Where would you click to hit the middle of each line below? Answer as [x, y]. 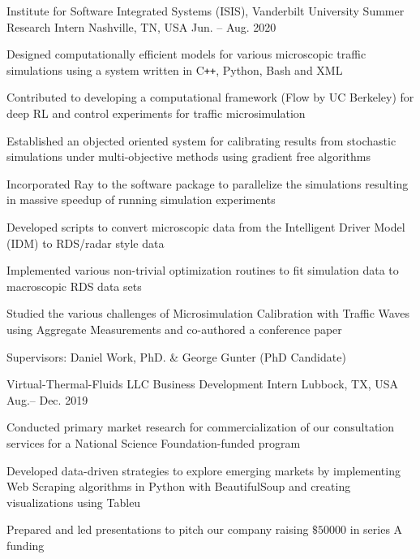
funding [26, 545]
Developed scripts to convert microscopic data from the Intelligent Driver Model [206, 227]
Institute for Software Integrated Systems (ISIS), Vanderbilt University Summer [206, 11]
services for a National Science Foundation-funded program [154, 442]
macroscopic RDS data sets [74, 286]
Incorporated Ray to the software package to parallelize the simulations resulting [208, 183]
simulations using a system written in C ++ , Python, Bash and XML [175, 69]
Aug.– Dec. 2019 [47, 399]
